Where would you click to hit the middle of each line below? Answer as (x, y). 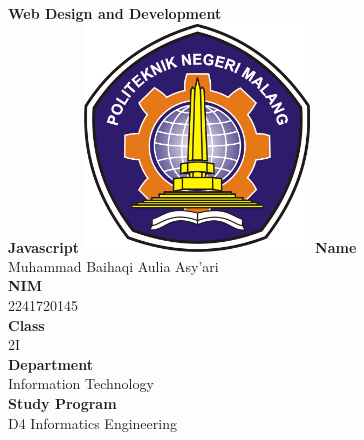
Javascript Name (182, 246)
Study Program (62, 403)
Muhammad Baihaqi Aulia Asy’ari (113, 265)
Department (50, 363)
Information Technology (81, 383)
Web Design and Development (115, 13)
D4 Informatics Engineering (92, 422)
